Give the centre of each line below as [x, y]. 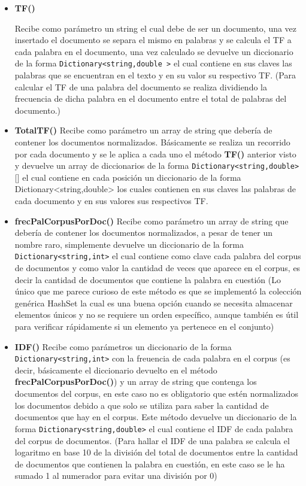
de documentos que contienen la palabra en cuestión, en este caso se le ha [150, 464]
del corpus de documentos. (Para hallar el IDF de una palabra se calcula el [152, 440]
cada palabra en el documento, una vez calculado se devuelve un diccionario [154, 51]
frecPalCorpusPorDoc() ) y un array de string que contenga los [136, 382]
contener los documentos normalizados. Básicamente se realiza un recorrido [152, 142]
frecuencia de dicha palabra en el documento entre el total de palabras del [151, 98]
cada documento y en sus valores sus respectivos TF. [111, 201]
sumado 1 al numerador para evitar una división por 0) [116, 476]
